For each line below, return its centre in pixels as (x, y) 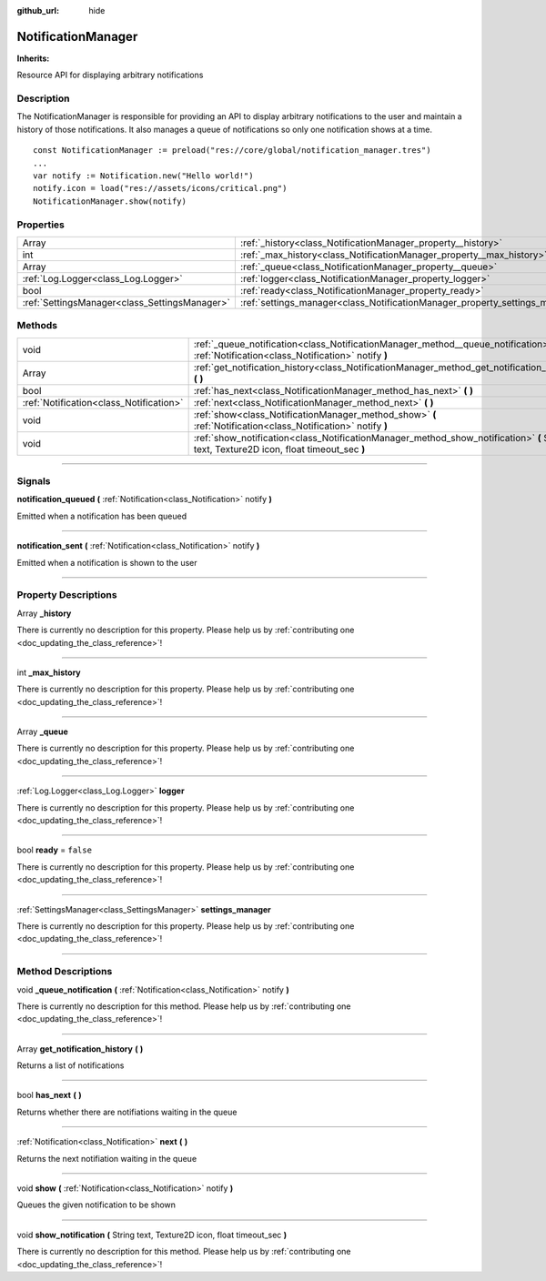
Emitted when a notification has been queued (102, 516)
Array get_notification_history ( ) (80, 1049)
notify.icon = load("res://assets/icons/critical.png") (160, 188)
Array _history (44, 613)
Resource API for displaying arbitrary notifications (110, 75)
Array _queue (42, 731)
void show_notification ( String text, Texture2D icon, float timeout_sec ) (152, 1235)
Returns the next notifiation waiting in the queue (107, 1158)
